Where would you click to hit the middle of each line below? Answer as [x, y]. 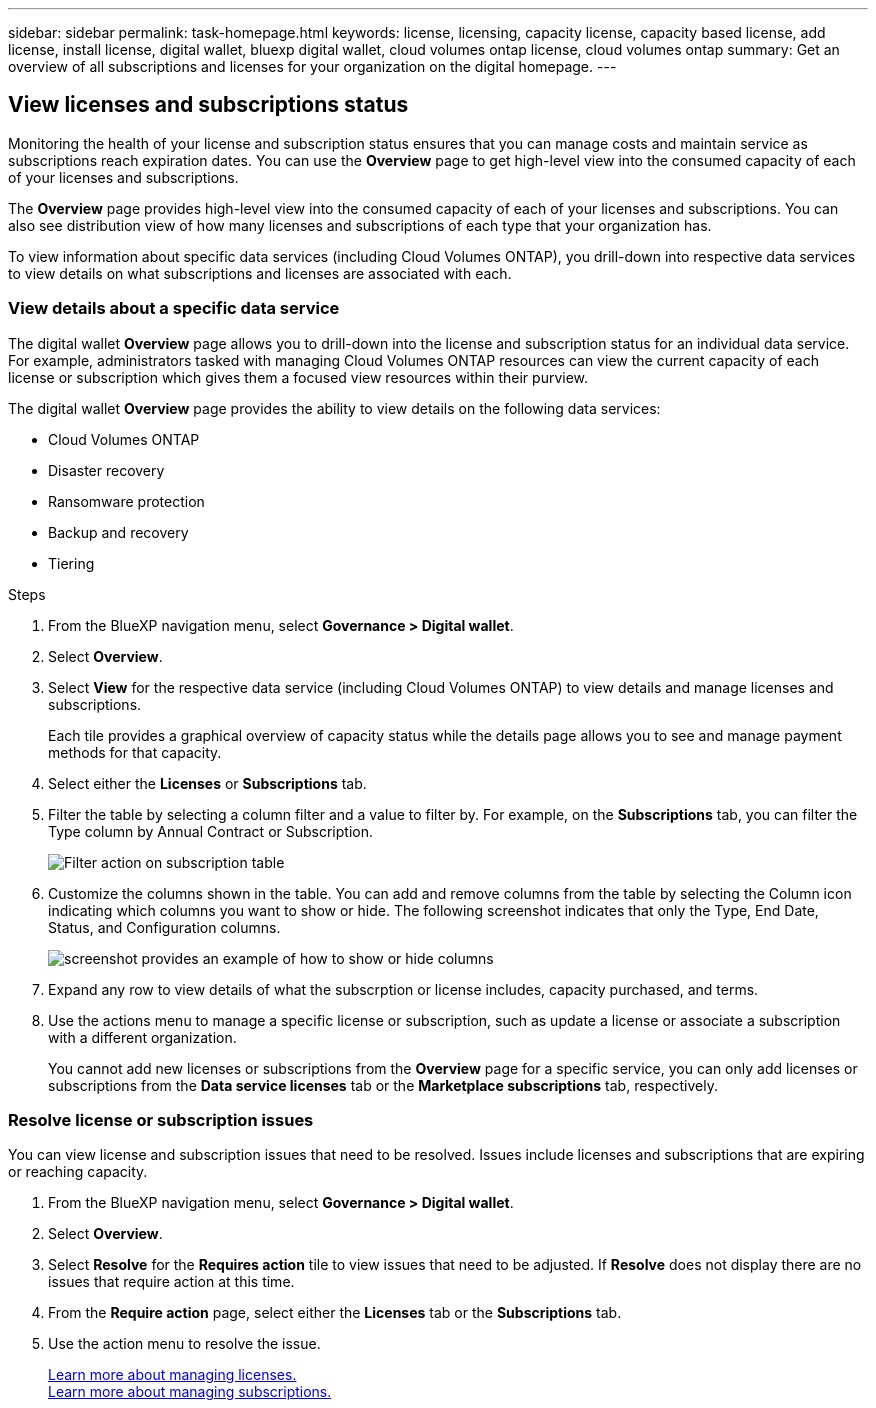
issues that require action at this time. [171, 1282]
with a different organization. [142, 1037]
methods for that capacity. [135, 752]
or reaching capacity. [78, 1172]
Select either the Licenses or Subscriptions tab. [207, 783]
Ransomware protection [126, 501]
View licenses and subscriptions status [208, 105]
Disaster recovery [106, 470]
